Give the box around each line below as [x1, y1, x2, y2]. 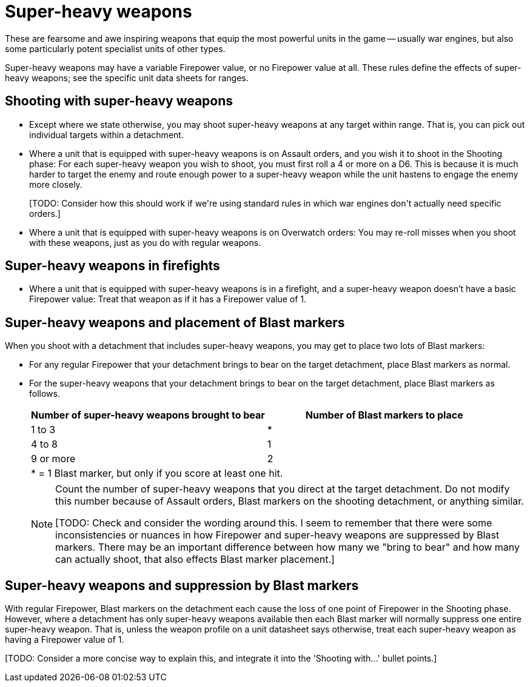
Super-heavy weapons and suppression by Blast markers [5, 577, 359, 593]
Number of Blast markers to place [305, 409, 463, 422]
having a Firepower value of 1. [5, 634, 124, 645]
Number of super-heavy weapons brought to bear [31, 409, 265, 422]
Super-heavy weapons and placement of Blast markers [5, 314, 345, 330]
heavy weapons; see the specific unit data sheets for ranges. [5, 72, 249, 83]
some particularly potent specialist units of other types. [5, 43, 226, 54]
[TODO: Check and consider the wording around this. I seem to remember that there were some [55, 517, 492, 529]
